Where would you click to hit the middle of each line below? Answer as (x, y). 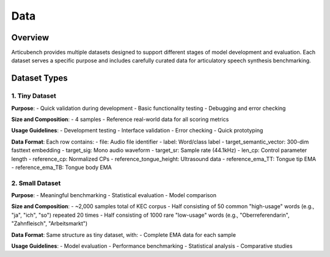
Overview (30, 38)
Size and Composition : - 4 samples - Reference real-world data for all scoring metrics (120, 119)
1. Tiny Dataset (34, 96)
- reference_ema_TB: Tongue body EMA (62, 167)
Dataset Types (40, 78)
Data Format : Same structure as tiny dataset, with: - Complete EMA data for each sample (124, 234)
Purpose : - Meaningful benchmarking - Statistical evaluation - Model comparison (114, 195)
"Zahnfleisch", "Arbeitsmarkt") (50, 223)
